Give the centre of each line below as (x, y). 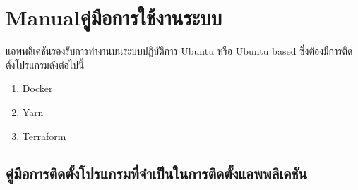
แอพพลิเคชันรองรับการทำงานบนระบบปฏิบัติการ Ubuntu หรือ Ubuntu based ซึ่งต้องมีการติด (179, 51)
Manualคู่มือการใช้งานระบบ (114, 17)
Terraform (44, 135)
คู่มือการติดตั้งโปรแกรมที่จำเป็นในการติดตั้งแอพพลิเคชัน (156, 173)
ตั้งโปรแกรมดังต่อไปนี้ (45, 64)
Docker (37, 88)
